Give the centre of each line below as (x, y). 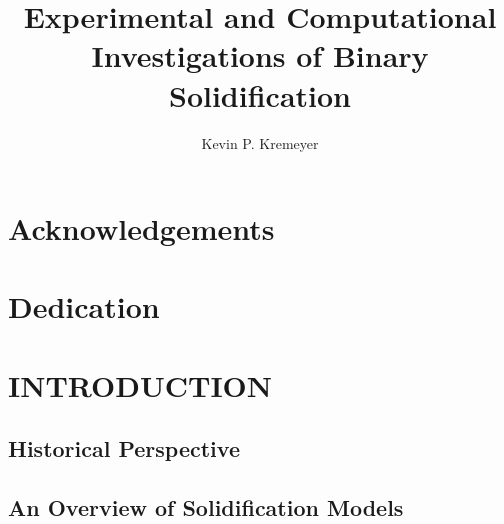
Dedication (84, 306)
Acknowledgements (141, 228)
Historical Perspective (124, 448)
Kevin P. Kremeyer (260, 142)
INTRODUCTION (140, 384)
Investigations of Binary (260, 55)
